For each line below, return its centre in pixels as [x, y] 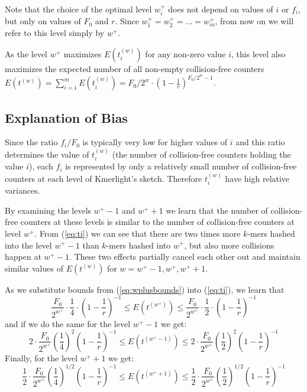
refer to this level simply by [55, 33]
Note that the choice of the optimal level [78, 9]
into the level [28, 245]
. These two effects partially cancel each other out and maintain [185, 257]
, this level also [258, 53]
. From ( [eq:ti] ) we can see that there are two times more [138, 233]
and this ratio [260, 142]
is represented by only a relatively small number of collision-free [181, 166]
